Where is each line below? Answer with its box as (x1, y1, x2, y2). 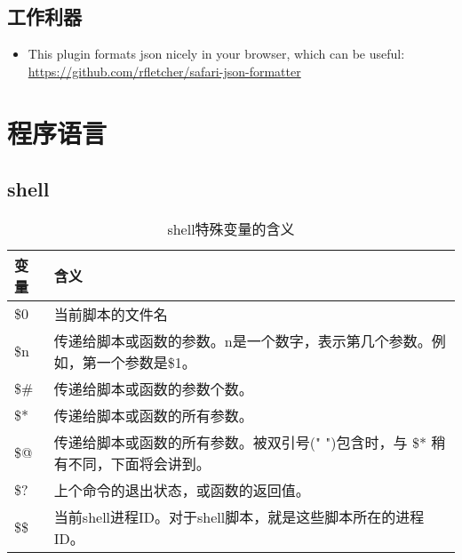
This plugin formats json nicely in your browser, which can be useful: (28, 44, 405, 63)
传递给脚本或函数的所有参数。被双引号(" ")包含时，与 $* (53, 431, 426, 452)
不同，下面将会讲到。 (68, 452, 211, 474)
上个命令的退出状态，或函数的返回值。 (53, 479, 310, 500)
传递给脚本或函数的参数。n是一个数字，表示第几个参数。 (53, 330, 432, 351)
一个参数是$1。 (96, 351, 196, 372)
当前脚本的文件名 (53, 303, 168, 324)
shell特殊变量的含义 (167, 218, 295, 239)
